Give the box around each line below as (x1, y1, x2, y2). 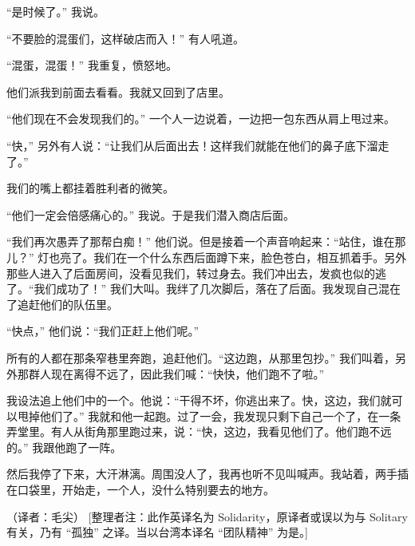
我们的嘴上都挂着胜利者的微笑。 (6, 180, 174, 196)
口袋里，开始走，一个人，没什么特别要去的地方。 (17, 481, 275, 498)
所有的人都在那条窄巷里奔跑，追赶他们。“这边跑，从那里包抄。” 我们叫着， (6, 349, 395, 366)
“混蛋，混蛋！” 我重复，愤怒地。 (6, 57, 177, 73)
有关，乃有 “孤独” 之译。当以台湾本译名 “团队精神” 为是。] (6, 524, 308, 540)
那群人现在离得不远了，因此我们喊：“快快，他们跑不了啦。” (17, 365, 325, 382)
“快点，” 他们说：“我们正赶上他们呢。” (6, 322, 200, 339)
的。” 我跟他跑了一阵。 (6, 438, 122, 455)
